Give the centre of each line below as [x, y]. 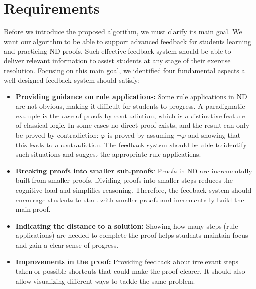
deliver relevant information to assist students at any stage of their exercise [117, 60]
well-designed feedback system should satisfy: [72, 80]
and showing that [214, 135]
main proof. [33, 209]
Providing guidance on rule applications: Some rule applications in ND [131, 96]
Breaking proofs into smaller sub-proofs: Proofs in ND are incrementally [134, 170]
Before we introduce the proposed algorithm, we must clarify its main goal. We [123, 32]
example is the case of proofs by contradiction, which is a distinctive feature [130, 115]
